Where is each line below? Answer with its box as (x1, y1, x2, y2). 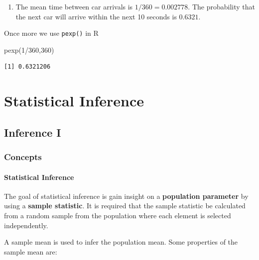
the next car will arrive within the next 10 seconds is (15, 11, 177, 21)
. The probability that (188, 1, 255, 11)
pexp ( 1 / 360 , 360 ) (4, 44, 54, 55)
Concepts (4, 151, 42, 163)
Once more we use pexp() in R (4, 28, 99, 38)
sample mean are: (4, 246, 57, 257)
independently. (4, 220, 48, 230)
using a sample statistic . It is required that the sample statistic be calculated (4, 200, 246, 211)
